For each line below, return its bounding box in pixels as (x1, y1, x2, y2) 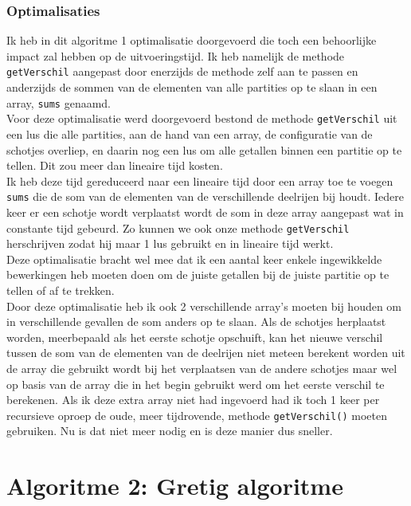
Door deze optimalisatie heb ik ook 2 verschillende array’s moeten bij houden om (6, 297, 402, 314)
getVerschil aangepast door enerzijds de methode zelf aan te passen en (6, 63, 358, 80)
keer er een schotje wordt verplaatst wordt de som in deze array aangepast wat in (6, 204, 404, 220)
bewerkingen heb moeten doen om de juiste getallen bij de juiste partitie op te (6, 266, 389, 283)
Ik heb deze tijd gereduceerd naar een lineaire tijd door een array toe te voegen (6, 172, 393, 189)
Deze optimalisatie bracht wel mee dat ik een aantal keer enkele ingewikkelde (6, 250, 382, 267)
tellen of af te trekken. (6, 282, 115, 299)
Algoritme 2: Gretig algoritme (6, 469, 343, 502)
